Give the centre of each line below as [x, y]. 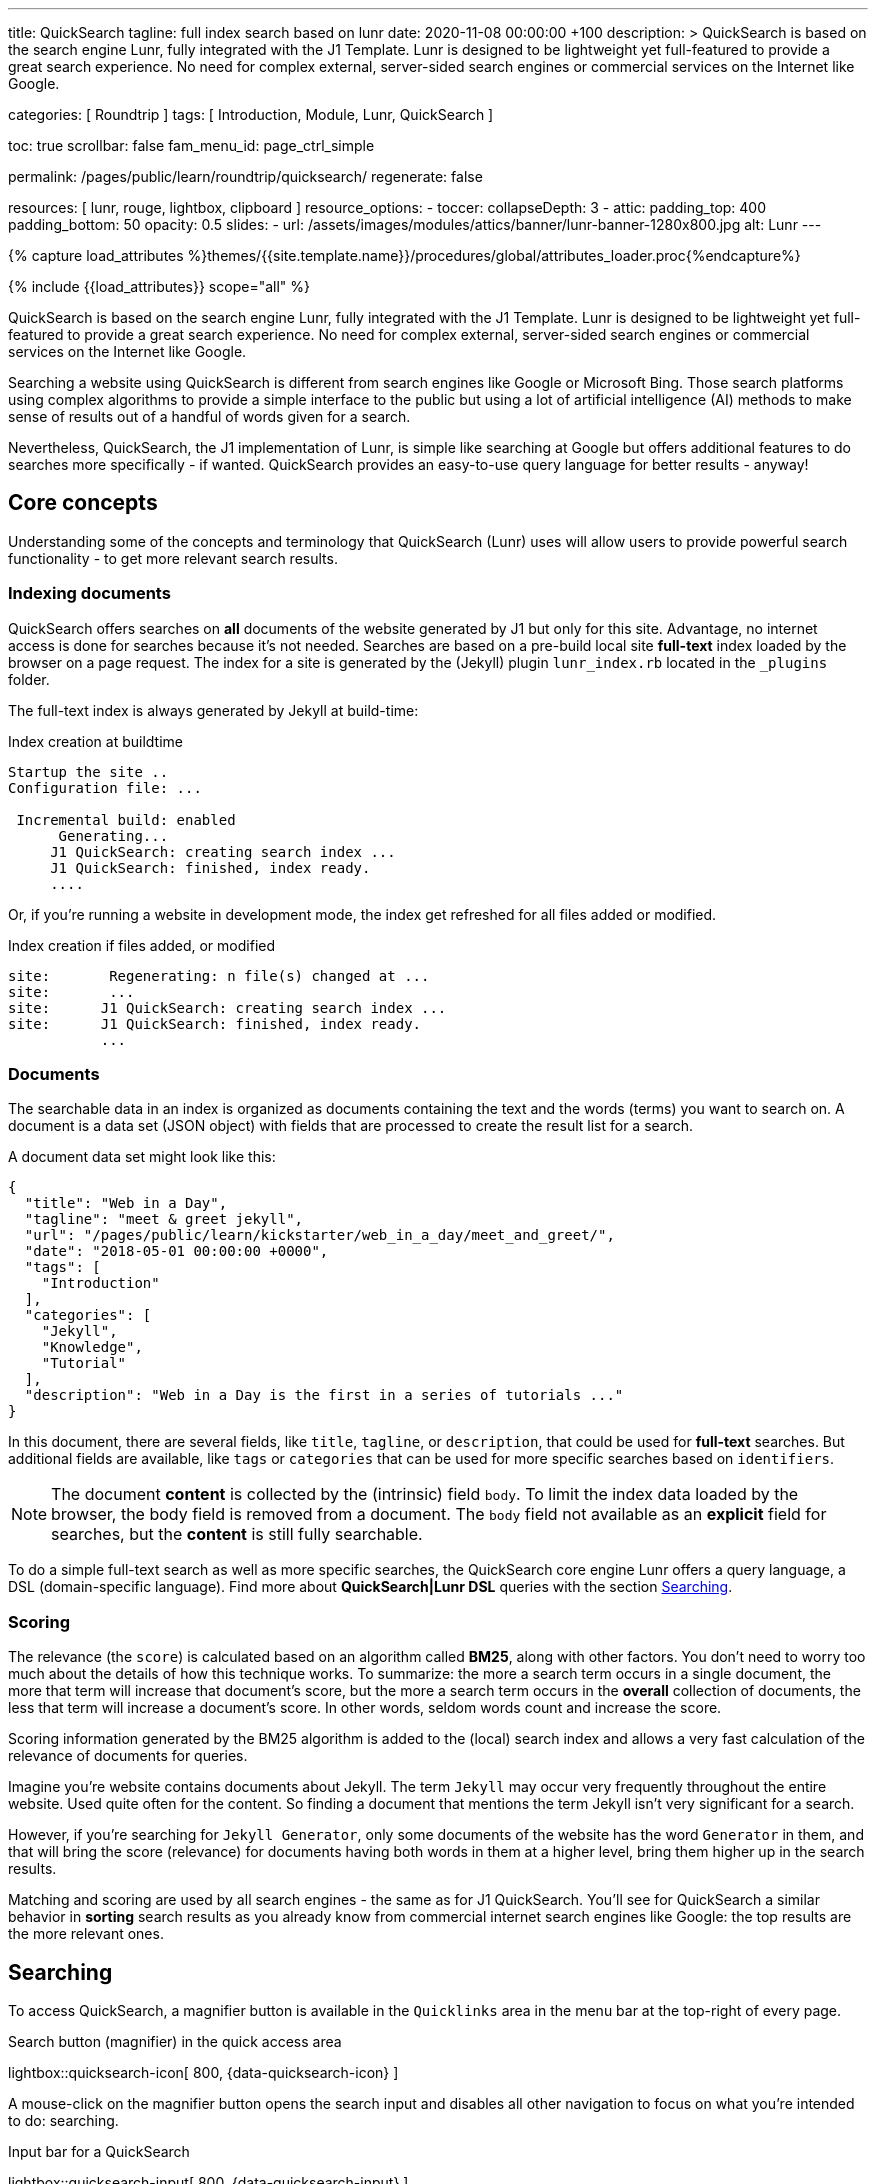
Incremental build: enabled [126, 819]
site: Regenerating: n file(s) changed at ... [219, 975]
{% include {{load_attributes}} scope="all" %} [159, 286]
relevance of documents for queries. [128, 1756]
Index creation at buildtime [95, 741]
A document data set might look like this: [142, 1157]
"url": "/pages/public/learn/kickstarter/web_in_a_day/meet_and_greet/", [319, 1235]
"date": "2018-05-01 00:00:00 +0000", [176, 1251]
